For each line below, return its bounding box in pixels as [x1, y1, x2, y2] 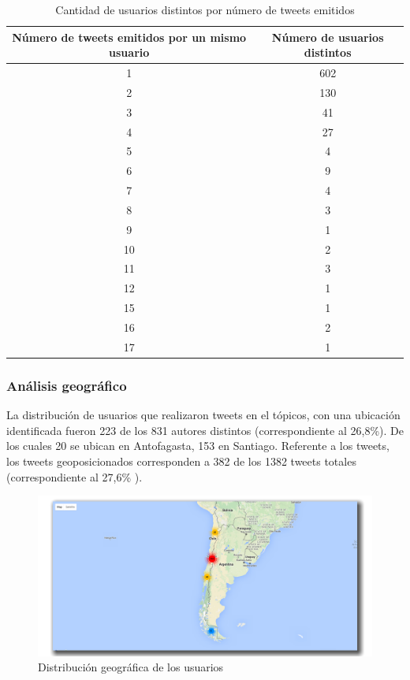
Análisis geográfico [6, 375, 127, 395]
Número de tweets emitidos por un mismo [12, 28, 247, 45]
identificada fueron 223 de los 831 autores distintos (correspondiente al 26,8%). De [6, 422, 404, 438]
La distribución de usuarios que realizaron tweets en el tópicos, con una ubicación [6, 407, 401, 423]
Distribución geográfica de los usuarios [38, 659, 224, 675]
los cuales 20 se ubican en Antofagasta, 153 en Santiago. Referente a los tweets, [6, 437, 389, 454]
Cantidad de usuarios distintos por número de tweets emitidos [55, 2, 355, 17]
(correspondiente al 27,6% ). [6, 468, 143, 485]
